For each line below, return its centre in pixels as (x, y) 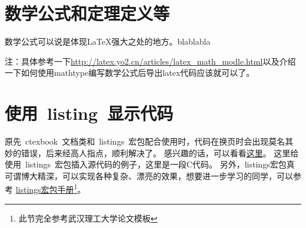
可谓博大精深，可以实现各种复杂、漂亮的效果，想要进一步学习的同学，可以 (149, 175)
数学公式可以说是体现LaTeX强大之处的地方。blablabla (108, 41)
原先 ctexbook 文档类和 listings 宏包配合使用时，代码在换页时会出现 (137, 141)
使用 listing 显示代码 (89, 113)
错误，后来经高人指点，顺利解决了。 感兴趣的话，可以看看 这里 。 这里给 (160, 152)
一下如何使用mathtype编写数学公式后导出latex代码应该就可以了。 (130, 73)
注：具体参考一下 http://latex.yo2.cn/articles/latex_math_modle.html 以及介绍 (150, 61)
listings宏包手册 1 (46, 189)
